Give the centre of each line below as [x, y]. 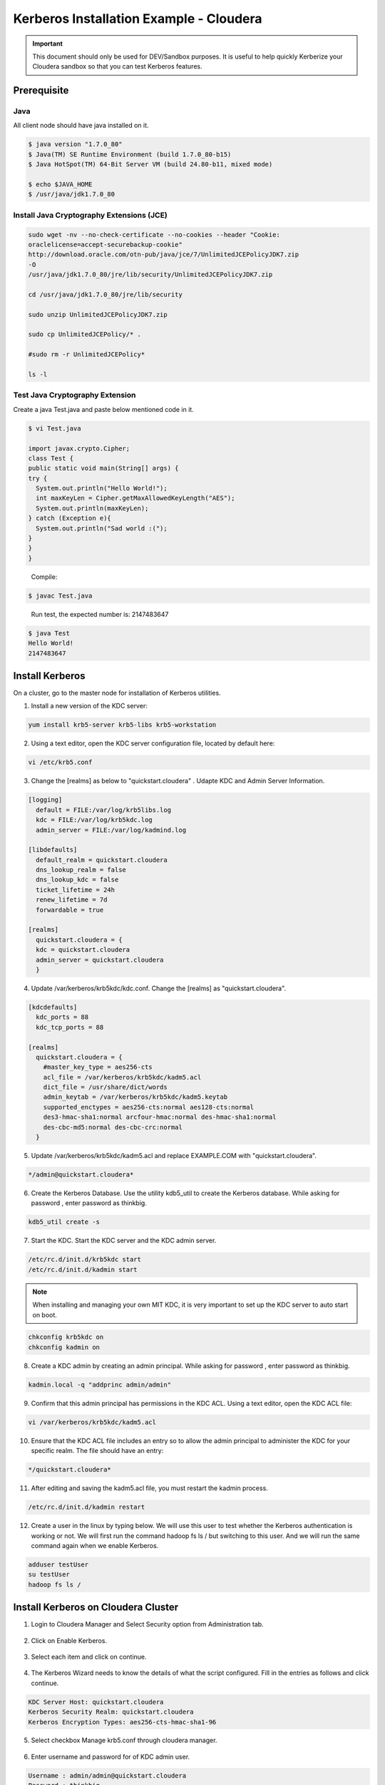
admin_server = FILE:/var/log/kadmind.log [111, 830]
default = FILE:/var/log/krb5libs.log [103, 810]
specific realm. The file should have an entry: [97, 1451]
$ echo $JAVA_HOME [60, 185]
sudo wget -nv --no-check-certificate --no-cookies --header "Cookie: [154, 235]
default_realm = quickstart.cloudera [102, 860]
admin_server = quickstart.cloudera [100, 960]
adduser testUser [58, 1564]
